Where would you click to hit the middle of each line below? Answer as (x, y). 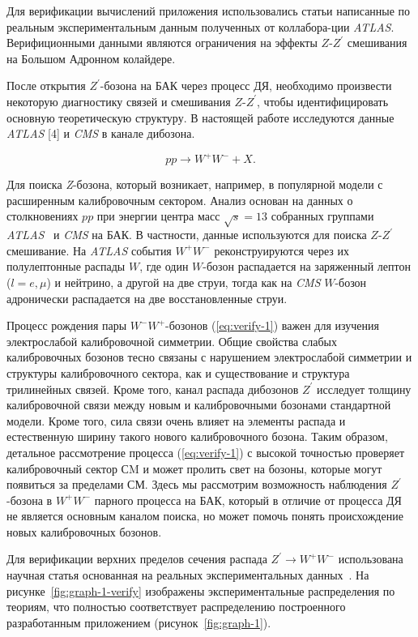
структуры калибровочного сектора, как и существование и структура (178, 372)
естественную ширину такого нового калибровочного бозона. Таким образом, (197, 436)
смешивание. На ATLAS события (89, 250)
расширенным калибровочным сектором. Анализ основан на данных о (180, 200)
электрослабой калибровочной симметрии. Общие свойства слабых (172, 341)
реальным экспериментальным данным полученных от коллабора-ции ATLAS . (200, 26)
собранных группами (322, 216)
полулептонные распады (66, 266)
